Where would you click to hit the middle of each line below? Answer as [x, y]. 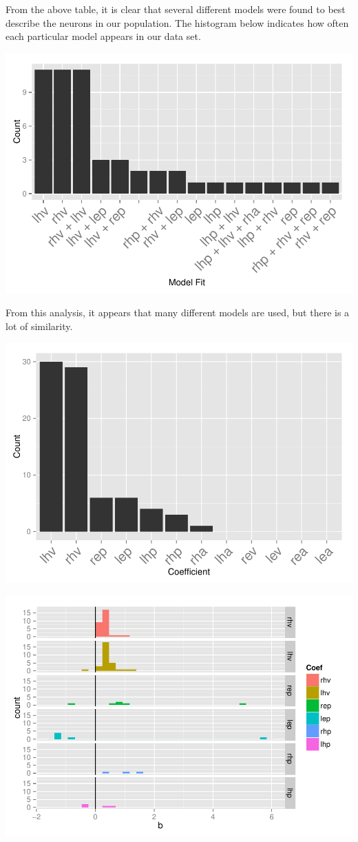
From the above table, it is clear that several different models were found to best [176, 9]
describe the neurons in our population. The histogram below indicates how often [177, 22]
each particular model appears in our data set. [103, 36]
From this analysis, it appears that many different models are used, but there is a [178, 312]
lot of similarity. [39, 326]
